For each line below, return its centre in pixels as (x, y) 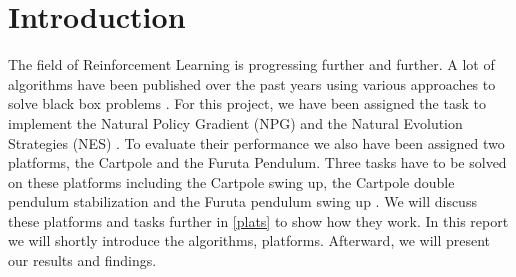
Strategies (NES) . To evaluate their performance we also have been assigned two (256, 142)
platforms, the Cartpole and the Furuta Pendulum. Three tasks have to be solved (257, 162)
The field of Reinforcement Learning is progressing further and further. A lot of (251, 64)
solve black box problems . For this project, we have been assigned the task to (247, 103)
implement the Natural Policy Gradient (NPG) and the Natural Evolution (235, 122)
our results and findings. (82, 260)
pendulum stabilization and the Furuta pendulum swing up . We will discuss (242, 201)
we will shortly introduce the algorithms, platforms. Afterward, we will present (249, 240)
